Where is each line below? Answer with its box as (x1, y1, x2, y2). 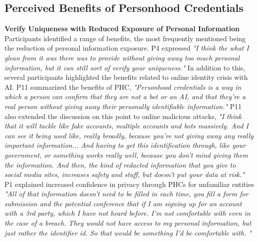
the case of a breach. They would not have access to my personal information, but (4, 218, 252, 228)
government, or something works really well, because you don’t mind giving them (4, 149, 248, 160)
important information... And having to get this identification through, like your (4, 140, 246, 150)
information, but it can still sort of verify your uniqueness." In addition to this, (4, 62, 245, 72)
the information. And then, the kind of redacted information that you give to (4, 159, 236, 170)
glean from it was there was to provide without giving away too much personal (4, 52, 240, 62)
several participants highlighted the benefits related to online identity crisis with (4, 72, 248, 82)
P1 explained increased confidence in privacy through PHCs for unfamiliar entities (4, 179, 254, 189)
